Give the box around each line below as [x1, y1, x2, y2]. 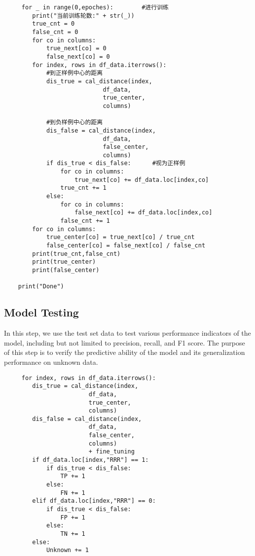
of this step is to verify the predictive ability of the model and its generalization [4, 347, 245, 357]
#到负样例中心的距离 [46, 119, 103, 126]
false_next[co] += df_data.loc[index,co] [74, 209, 213, 216]
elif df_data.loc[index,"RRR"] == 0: [32, 497, 156, 505]
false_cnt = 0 [32, 28, 78, 35]
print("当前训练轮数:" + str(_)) [32, 12, 135, 19]
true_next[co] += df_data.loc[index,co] [74, 176, 209, 183]
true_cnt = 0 [32, 20, 75, 28]
